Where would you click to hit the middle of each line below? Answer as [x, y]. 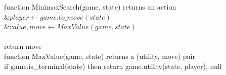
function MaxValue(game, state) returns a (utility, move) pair [100, 56]
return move [23, 46]
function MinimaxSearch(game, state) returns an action [90, 7]
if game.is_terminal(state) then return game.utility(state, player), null [113, 66]
